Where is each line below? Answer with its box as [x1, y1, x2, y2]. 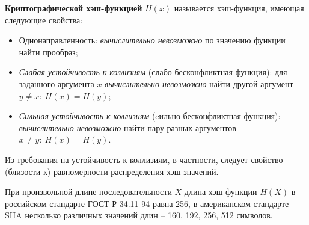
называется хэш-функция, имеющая [174, 2, 304, 14]
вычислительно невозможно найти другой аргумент [105, 77, 293, 90]
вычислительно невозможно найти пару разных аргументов [19, 121, 236, 134]
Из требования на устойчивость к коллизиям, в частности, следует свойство [5, 153, 283, 165]
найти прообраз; [19, 45, 78, 58]
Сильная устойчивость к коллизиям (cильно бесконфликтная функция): [19, 109, 281, 122]
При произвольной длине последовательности [5, 185, 172, 198]
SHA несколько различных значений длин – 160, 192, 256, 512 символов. [5, 209, 273, 221]
